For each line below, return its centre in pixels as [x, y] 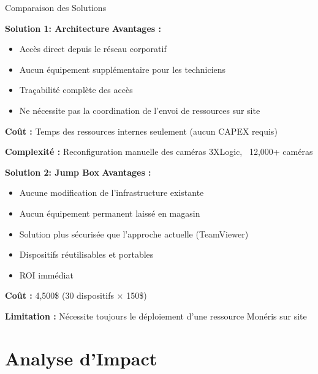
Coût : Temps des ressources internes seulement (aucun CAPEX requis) [141, 131]
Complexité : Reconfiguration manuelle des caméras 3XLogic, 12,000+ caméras [159, 151]
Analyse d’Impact [81, 358]
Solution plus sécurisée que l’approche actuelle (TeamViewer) [134, 234]
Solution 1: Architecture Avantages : [83, 28]
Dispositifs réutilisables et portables [86, 254]
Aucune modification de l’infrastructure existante [112, 193]
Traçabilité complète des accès [76, 90]
